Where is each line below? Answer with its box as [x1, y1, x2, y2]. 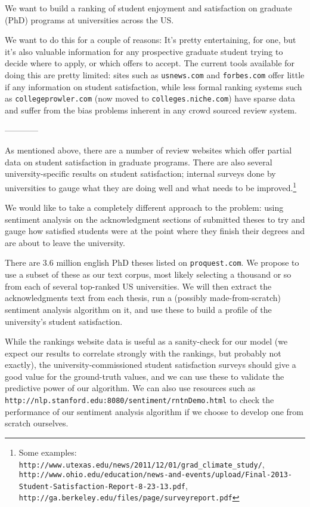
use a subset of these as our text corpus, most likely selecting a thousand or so [5, 268, 292, 281]
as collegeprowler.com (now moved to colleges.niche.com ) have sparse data [5, 92, 296, 105]
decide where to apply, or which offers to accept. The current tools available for [5, 57, 295, 69]
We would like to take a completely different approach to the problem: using [5, 201, 284, 214]
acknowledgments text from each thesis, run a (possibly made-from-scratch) [5, 291, 281, 304]
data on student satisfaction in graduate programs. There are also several [5, 155, 272, 168]
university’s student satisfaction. [5, 315, 123, 327]
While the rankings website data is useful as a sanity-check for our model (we [5, 335, 288, 348]
